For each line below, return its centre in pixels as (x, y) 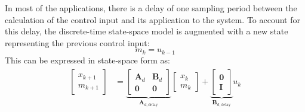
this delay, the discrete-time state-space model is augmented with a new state (147, 31)
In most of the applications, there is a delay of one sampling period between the (151, 8)
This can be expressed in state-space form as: (87, 60)
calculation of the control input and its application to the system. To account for (152, 19)
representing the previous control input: (77, 42)
